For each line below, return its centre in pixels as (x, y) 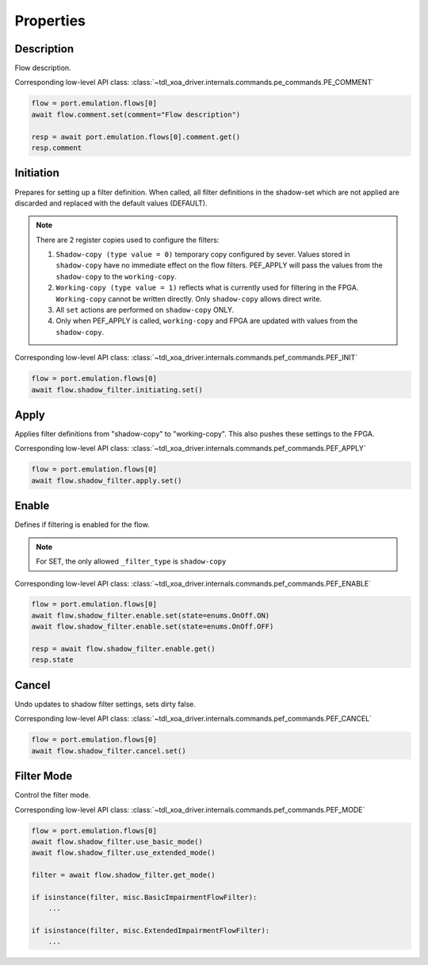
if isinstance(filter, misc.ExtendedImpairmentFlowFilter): (151, 931)
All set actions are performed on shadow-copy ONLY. (145, 310)
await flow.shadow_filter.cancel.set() (109, 751)
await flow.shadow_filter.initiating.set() (117, 390)
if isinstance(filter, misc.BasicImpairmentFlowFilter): (144, 897)
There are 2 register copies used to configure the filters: (128, 240)
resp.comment (57, 148)
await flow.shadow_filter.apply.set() (107, 481)
